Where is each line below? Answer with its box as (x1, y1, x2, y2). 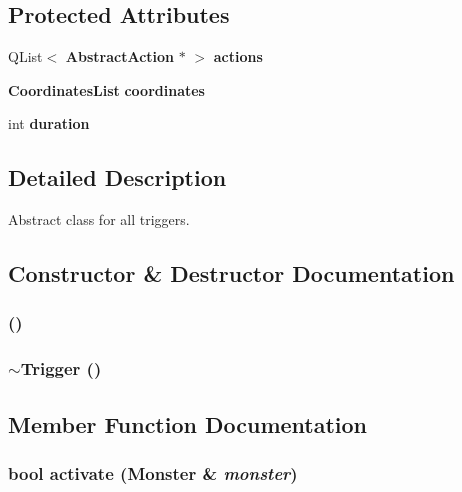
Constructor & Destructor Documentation (8, 258, 455, 289)
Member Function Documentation (8, 408, 368, 439)
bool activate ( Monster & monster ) (8, 460, 298, 485)
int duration (8, 113, 90, 134)
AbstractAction (65, 46, 175, 67)
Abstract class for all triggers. (8, 209, 190, 230)
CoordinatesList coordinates (8, 79, 205, 100)
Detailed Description (8, 162, 227, 193)
